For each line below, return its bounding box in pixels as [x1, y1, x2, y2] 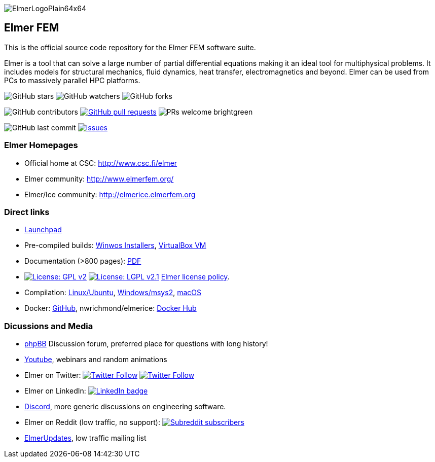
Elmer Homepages [4, 140, 78, 151]
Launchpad [24, 225, 62, 234]
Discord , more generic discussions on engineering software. [24, 402, 226, 411]
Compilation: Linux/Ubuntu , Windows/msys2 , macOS [24, 288, 201, 297]
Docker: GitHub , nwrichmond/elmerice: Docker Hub [24, 304, 197, 313]
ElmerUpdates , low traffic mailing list [24, 434, 147, 443]
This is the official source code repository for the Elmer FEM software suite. [4, 43, 256, 52]
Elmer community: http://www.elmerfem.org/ [24, 174, 174, 183]
